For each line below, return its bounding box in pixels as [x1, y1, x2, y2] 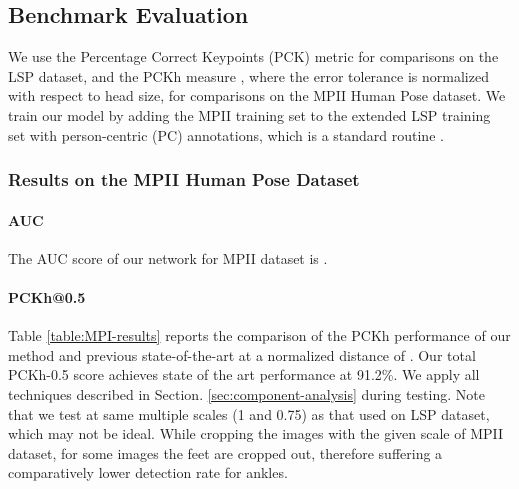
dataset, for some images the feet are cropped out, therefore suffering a [8, 442, 443, 463]
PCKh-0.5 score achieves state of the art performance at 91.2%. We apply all [8, 364, 480, 385]
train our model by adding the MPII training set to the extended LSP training [8, 104, 491, 125]
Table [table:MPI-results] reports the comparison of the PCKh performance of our [8, 325, 511, 346]
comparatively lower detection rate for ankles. [8, 462, 288, 483]
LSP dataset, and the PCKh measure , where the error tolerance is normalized [8, 65, 489, 86]
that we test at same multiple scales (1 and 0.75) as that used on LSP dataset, [8, 403, 490, 424]
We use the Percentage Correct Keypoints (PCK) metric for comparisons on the [8, 46, 499, 67]
